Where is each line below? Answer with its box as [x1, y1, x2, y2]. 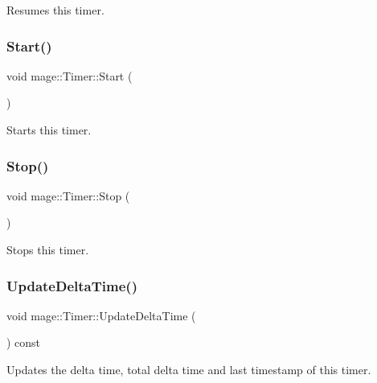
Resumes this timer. [6, 2, 104, 18]
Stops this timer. [6, 241, 89, 257]
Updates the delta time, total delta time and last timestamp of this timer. [6, 361, 371, 377]
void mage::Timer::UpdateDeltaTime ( [6, 307, 196, 323]
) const [6, 334, 41, 351]
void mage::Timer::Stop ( [6, 187, 130, 204]
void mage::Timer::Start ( [6, 67, 133, 84]
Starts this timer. [6, 121, 92, 138]
